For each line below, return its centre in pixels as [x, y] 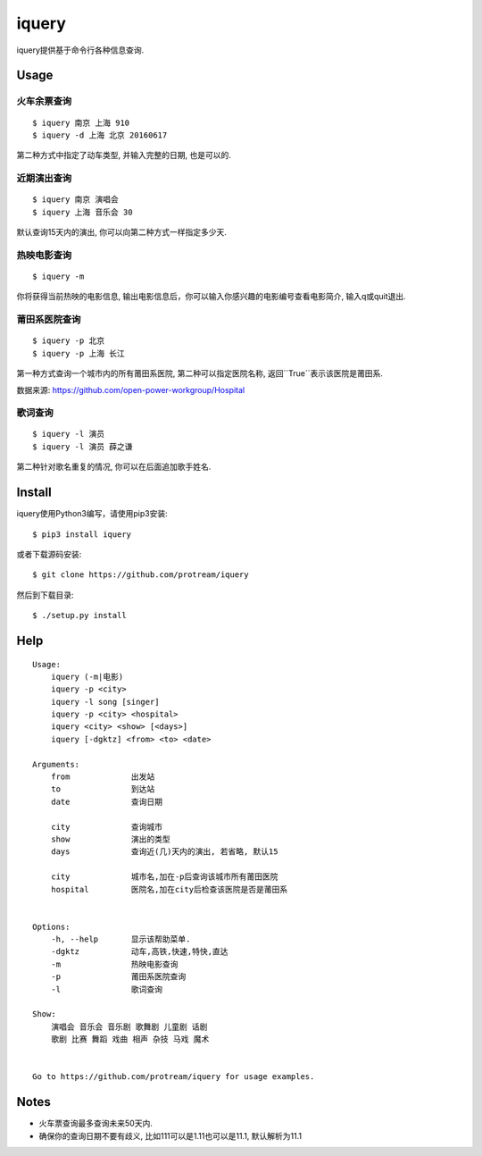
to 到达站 [103, 789]
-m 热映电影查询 [114, 964]
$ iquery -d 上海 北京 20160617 [100, 135]
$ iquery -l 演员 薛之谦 [83, 446]
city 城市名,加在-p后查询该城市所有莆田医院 [164, 877]
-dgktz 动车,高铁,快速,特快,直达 [139, 952]
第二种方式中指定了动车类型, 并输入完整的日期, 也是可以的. [124, 155]
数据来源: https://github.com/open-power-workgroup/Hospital [131, 390]
